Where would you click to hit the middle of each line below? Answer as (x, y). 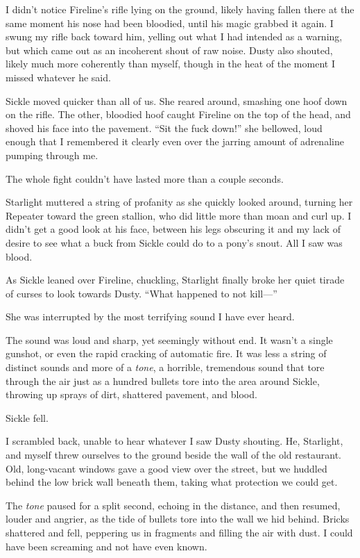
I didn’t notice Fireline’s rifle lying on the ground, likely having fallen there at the (180, 9)
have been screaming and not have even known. (106, 546)
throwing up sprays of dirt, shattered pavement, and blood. (131, 394)
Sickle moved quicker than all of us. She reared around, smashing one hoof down (177, 100)
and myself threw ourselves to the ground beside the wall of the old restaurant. (173, 455)
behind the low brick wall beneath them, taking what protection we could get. (172, 482)
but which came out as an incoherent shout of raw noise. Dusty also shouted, (169, 50)
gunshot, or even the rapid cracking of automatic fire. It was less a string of (166, 353)
